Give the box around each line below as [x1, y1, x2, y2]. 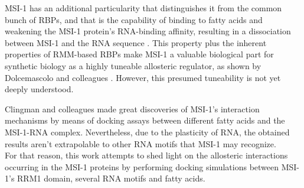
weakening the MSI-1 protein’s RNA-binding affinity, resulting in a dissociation [5, 25, 291, 37]
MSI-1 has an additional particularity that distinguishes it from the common [5, 2, 282, 14]
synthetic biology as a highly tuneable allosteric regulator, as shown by [5, 59, 261, 72]
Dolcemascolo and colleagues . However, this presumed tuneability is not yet [5, 71, 281, 83]
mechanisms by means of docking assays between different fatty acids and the [5, 114, 285, 127]
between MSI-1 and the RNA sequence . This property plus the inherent [5, 36, 267, 48]
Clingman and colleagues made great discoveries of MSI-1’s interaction [5, 102, 260, 115]
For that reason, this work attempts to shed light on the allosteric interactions [5, 149, 288, 161]
